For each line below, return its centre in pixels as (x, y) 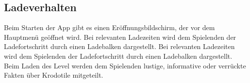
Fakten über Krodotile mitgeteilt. (54, 75)
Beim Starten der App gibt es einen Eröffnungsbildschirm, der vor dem (109, 27)
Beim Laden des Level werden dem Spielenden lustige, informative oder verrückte (125, 65)
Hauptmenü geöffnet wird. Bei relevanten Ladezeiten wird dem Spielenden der (120, 37)
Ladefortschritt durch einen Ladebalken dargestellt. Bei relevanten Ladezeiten (119, 46)
